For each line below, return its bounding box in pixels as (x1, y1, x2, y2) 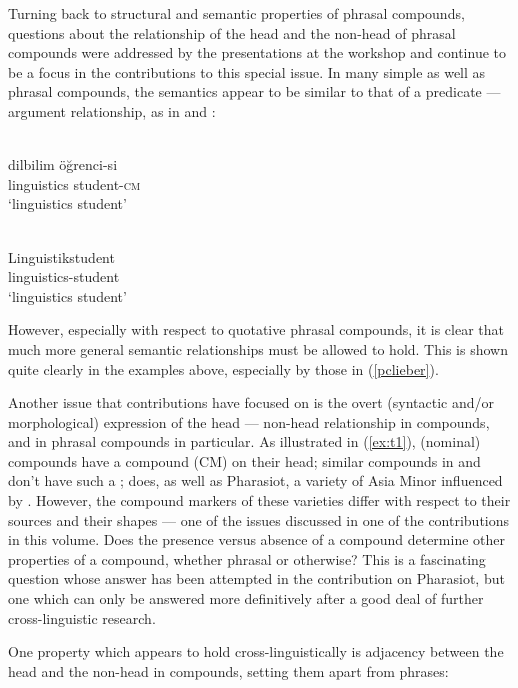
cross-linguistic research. (8, 607, 156, 628)
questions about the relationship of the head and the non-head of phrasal (8, 22, 456, 43)
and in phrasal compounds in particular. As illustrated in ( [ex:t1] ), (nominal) (8, 431, 481, 452)
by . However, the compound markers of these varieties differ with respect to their (8, 490, 511, 511)
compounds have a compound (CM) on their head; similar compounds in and (8, 450, 481, 471)
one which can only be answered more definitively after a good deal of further (8, 588, 484, 609)
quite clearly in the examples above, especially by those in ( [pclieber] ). (8, 358, 439, 379)
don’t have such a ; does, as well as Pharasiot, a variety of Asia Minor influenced (8, 470, 503, 491)
